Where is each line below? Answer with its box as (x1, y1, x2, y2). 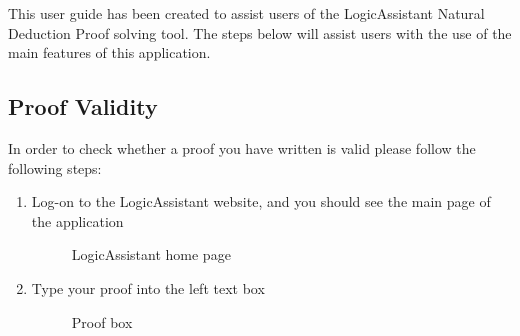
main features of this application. (8, 42, 211, 63)
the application (31, 210, 124, 231)
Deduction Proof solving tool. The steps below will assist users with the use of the (8, 22, 512, 43)
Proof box (71, 311, 133, 332)
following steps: (8, 157, 102, 178)
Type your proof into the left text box (31, 277, 265, 298)
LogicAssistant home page (71, 244, 231, 265)
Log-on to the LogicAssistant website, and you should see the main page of (31, 191, 491, 212)
